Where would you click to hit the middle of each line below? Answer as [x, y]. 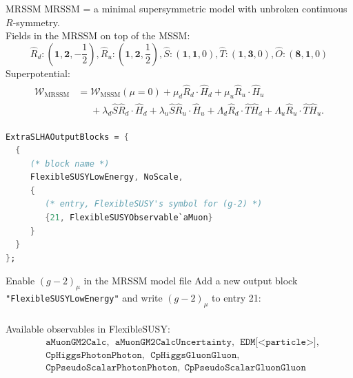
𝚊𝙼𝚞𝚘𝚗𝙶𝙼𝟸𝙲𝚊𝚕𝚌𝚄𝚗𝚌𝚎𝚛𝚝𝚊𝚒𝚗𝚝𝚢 [173, 343]
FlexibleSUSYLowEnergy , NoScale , [107, 177]
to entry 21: [236, 298]
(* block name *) [70, 164]
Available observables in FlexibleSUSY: [88, 328]
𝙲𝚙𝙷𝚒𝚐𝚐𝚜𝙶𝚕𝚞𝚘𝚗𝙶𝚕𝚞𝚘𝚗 [194, 356]
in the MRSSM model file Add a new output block [191, 281]
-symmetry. [36, 22]
